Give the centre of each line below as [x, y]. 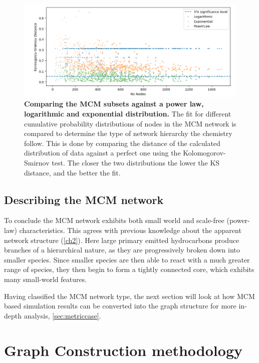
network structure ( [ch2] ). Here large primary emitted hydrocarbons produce [122, 240]
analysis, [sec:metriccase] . [62, 315]
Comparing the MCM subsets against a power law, [114, 104]
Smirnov [37, 162]
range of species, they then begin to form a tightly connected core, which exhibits [129, 269]
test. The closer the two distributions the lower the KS [136, 162]
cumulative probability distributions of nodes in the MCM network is [130, 123]
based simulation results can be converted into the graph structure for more [120, 306]
